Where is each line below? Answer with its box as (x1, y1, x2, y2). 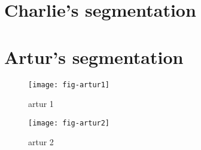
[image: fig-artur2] (28, 118, 110, 127)
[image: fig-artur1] (28, 80, 110, 89)
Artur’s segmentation (4, 44, 184, 69)
